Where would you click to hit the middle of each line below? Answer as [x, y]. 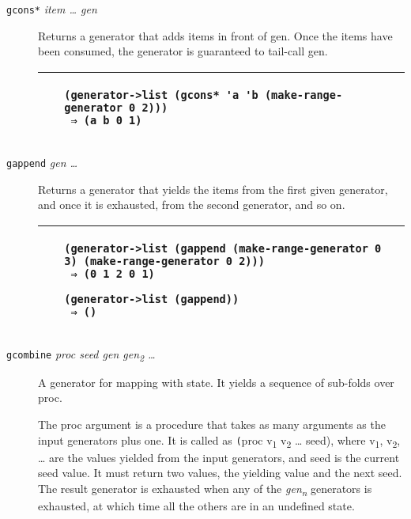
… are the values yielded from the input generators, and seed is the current [219, 457]
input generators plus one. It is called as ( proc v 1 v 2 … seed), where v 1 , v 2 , [219, 441]
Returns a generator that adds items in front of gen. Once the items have [215, 35]
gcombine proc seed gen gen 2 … [81, 354]
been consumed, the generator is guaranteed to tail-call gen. [183, 51]
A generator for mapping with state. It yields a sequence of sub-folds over [216, 382]
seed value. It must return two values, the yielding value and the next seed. [220, 473]
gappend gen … [42, 162]
